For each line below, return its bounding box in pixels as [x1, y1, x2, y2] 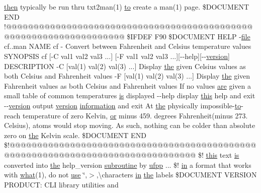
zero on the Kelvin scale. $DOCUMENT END [4, 130, 146, 140]
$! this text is [198, 149, 239, 160]
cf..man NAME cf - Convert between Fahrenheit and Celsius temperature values [4, 41, 251, 51]
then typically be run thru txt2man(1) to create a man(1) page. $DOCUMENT [4, 2, 249, 12]
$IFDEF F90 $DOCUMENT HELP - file [127, 31, 250, 41]
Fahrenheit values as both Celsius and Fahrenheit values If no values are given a [4, 80, 251, 91]
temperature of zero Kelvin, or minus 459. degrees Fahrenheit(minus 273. [22, 110, 248, 120]
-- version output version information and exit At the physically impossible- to [4, 100, 241, 110]
